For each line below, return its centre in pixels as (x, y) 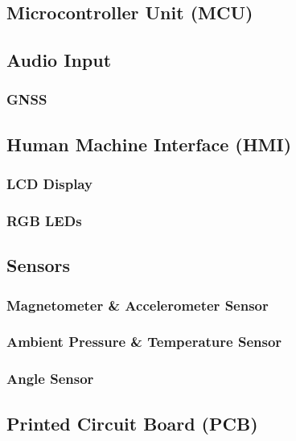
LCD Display (49, 184)
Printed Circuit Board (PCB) (132, 423)
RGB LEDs (44, 220)
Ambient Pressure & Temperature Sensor (144, 342)
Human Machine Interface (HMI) (149, 144)
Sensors (39, 265)
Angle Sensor (50, 379)
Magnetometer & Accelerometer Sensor (138, 305)
